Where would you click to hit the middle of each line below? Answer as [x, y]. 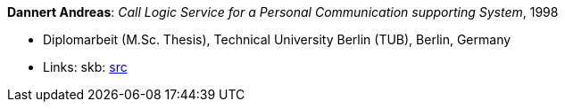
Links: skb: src [85, 67]
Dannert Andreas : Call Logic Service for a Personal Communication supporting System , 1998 [283, 12]
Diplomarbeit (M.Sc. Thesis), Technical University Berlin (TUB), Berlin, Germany [277, 39]
